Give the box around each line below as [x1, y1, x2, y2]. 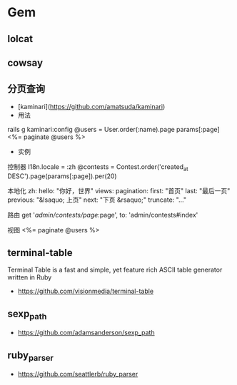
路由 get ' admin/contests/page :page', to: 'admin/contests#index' [7, 210, 198, 219]
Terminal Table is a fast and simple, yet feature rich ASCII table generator [7, 265, 223, 274]
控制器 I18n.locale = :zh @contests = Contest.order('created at [7, 162, 188, 173]
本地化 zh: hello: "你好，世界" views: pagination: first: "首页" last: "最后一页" [7, 186, 231, 195]
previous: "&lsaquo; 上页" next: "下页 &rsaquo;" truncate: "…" [7, 195, 187, 204]
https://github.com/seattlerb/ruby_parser [17, 370, 138, 379]
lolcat [7, 33, 34, 45]
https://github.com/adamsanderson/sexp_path [17, 329, 155, 337]
